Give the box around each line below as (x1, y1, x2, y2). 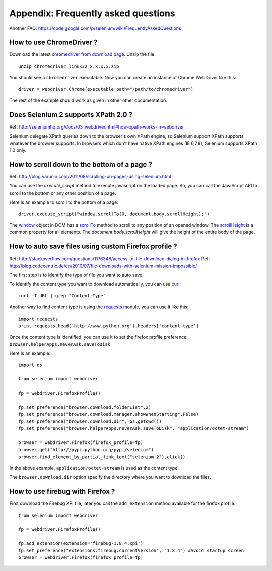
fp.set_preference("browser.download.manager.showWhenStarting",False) (18, 411, 199, 417)
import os (18, 362, 42, 368)
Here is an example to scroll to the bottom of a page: (9, 199, 118, 205)
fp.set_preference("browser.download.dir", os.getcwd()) (18, 418, 162, 424)
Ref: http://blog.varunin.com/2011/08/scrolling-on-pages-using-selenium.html (9, 174, 171, 179)
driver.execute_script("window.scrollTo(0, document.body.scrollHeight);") (18, 211, 210, 217)
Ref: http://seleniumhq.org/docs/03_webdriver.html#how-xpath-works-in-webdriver (9, 123, 184, 130)
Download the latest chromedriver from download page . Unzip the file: (9, 51, 156, 57)
